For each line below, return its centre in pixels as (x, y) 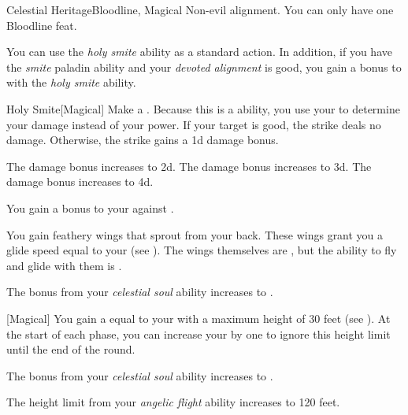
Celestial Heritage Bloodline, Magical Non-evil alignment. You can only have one (200, 9)
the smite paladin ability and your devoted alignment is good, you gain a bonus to (204, 67)
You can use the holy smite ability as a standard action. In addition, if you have (199, 52)
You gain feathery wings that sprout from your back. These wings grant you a (195, 234)
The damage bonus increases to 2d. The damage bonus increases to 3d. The (189, 166)
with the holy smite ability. (71, 82)
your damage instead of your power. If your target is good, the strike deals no (194, 124)
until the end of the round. (71, 349)
